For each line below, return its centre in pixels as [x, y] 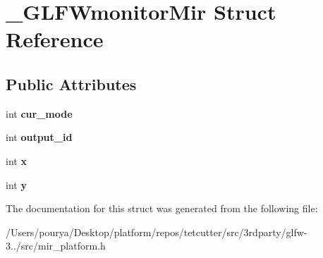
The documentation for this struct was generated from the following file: [162, 208]
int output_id [39, 137]
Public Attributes [71, 84]
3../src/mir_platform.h [56, 246]
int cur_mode [39, 113]
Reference [55, 39]
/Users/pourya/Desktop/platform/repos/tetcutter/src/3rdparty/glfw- [157, 232]
